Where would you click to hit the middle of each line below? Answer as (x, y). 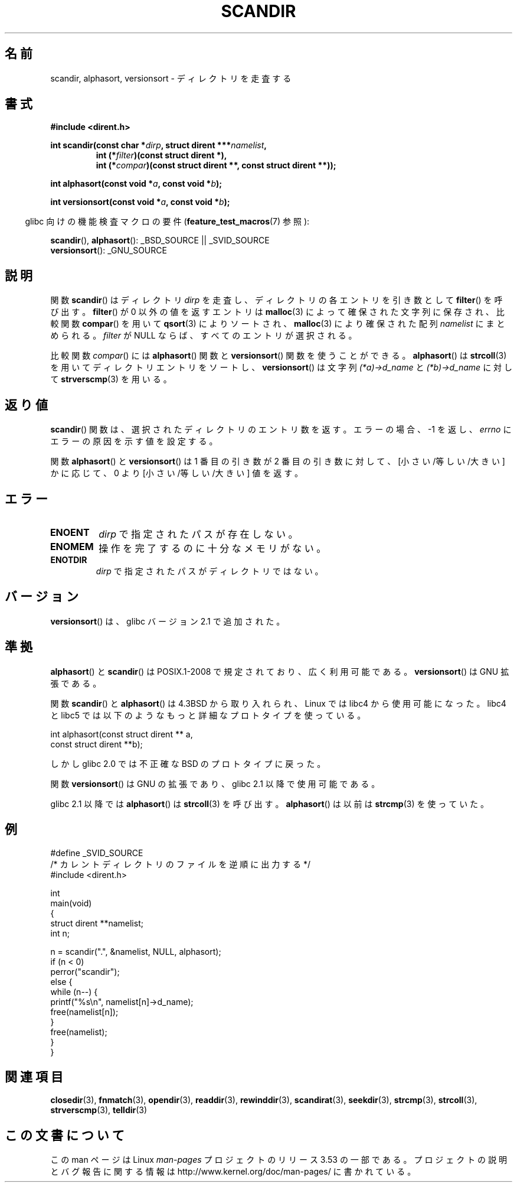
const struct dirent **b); (96, 744)
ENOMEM (72, 546)
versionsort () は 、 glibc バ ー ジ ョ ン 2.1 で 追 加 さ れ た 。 (168, 621)
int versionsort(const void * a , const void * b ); (140, 202)
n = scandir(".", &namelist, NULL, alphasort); (136, 951)
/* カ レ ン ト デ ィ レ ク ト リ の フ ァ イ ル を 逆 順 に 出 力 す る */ (181, 864)
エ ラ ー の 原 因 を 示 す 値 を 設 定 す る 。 (134, 441)
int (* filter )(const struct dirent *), (161, 155)
